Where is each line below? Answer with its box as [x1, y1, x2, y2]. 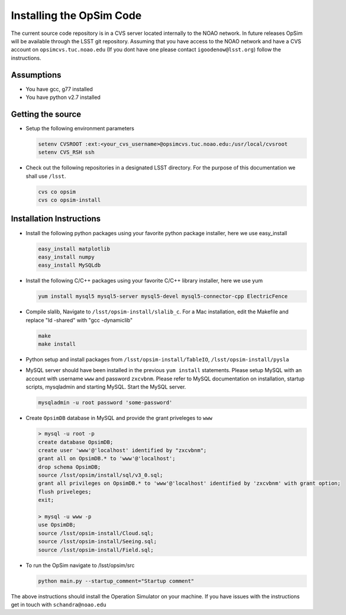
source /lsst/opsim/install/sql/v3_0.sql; [38, 472, 163, 479]
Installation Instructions [11, 214, 101, 224]
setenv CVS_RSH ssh [38, 149, 95, 156]
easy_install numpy [38, 254, 95, 260]
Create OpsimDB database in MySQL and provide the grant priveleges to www [25, 415, 213, 422]
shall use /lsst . [25, 172, 66, 180]
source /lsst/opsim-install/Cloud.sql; [38, 530, 154, 536]
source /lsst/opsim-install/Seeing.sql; [38, 538, 157, 545]
